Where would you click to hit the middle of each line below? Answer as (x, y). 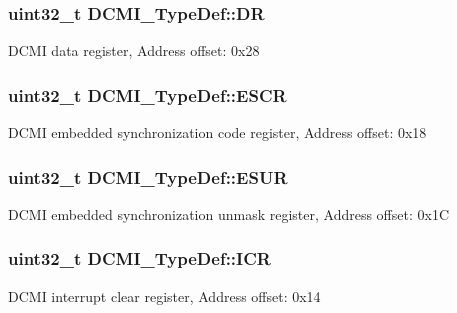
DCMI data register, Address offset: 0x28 (134, 50)
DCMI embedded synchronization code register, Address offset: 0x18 (217, 132)
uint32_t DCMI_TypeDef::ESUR (148, 176)
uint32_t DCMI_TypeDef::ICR (139, 258)
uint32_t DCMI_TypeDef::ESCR (147, 94)
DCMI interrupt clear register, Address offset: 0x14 (164, 295)
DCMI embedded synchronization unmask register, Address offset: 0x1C (229, 213)
